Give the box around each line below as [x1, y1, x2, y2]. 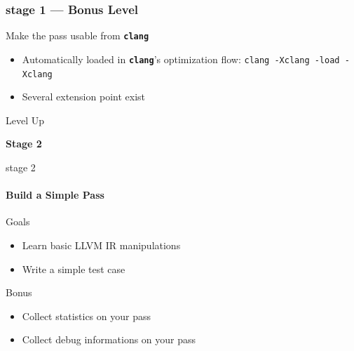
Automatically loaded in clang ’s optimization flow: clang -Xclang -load [22, 51, 340, 66]
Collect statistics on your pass [22, 308, 151, 323]
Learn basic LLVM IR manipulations [22, 237, 181, 252]
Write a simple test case [22, 261, 125, 276]
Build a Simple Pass [6, 187, 104, 202]
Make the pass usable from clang [6, 28, 149, 43]
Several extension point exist [22, 89, 145, 104]
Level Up [6, 112, 45, 127]
